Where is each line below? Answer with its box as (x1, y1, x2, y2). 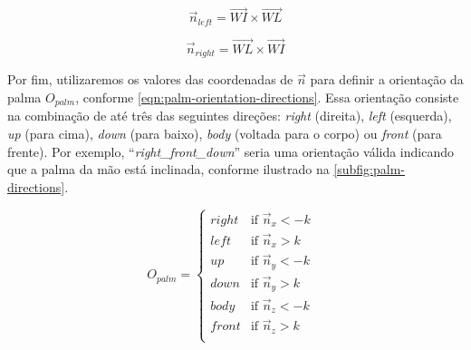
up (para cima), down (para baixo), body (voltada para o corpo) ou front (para (7, 123, 442, 142)
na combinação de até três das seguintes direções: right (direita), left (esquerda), (7, 106, 452, 125)
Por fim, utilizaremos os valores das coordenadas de (7, 70, 293, 89)
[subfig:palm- (333, 160, 406, 179)
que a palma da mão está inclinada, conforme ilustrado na (7, 160, 330, 179)
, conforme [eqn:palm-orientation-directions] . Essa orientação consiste (75, 87, 459, 106)
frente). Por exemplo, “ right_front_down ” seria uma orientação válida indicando (7, 141, 454, 160)
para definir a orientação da (310, 70, 464, 89)
